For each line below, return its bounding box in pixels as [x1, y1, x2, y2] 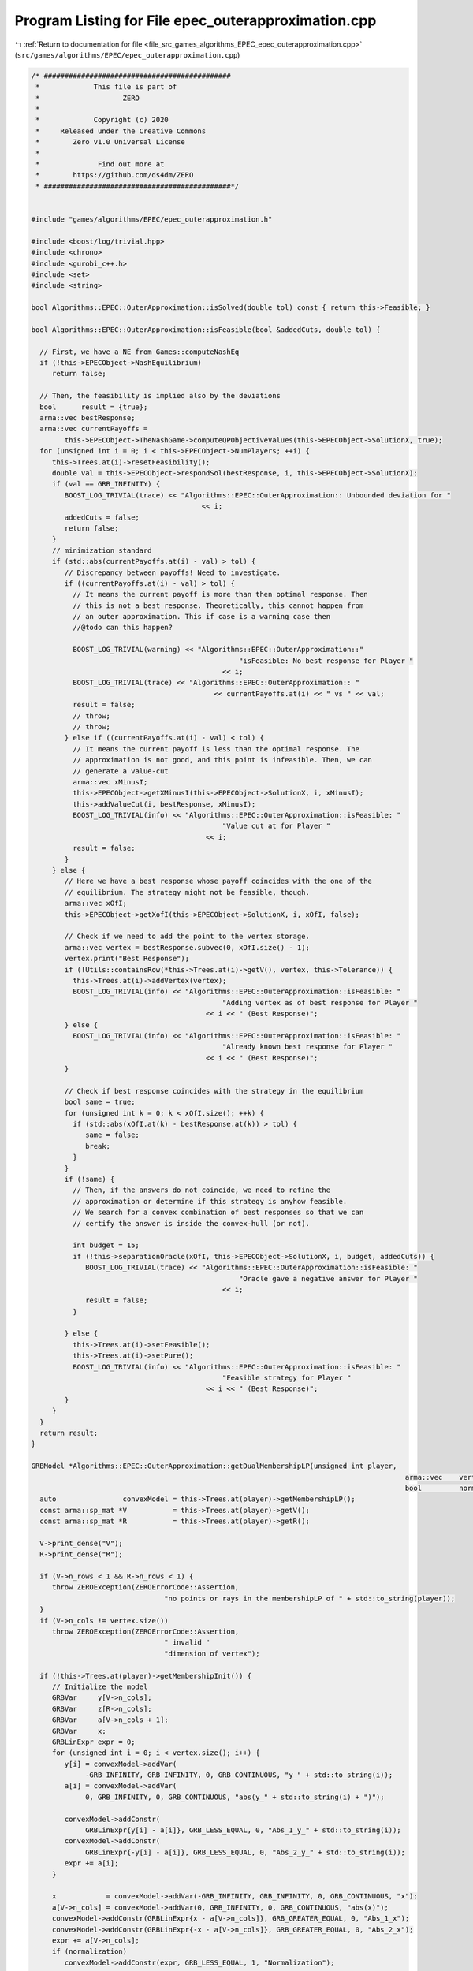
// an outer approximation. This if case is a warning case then [72, 612, 331, 621]
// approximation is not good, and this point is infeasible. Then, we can [72, 755, 372, 765]
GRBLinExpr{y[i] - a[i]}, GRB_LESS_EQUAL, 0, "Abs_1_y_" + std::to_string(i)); [85, 1826, 401, 1835]
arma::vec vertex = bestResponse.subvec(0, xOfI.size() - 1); [64, 943, 311, 952]
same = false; [85, 1131, 140, 1139]
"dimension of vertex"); [164, 1649, 260, 1658]
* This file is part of [35, 83, 177, 91]
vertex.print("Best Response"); [64, 954, 189, 963]
